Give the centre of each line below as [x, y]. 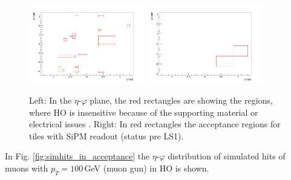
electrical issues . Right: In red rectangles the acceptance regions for [155, 124]
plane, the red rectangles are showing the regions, [181, 100]
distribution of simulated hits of [227, 156]
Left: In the [51, 100]
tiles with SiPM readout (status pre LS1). [106, 135]
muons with [27, 168]
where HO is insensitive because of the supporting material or [144, 112]
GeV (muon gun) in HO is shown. [147, 168]
